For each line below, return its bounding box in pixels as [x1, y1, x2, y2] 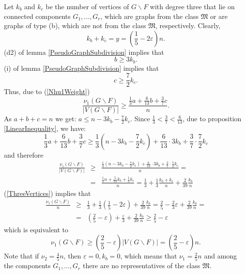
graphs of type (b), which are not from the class [4, 20, 146, 31]
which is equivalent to [4, 224, 69, 234]
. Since [130, 113, 150, 124]
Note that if [4, 251, 39, 261]
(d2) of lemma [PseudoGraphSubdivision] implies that [4, 47, 164, 57]
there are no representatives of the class [82, 260, 200, 271]
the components [4, 260, 51, 271]
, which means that [120, 251, 177, 261]
